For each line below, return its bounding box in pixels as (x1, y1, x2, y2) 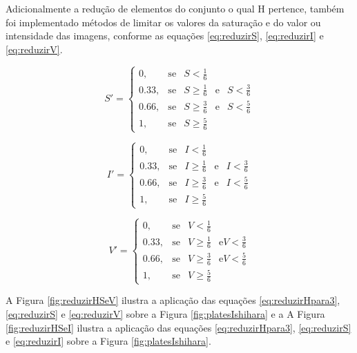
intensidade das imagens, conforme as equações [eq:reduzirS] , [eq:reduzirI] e (6, 28, 324, 43)
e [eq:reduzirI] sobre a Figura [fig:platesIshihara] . (6, 334, 211, 348)
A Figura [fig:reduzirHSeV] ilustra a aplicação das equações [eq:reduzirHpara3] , (6, 293, 340, 307)
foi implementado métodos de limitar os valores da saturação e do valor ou (6, 15, 321, 29)
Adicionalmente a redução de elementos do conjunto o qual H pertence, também (6, 1, 345, 15)
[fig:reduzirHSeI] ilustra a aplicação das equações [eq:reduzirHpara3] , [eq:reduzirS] (6, 320, 351, 334)
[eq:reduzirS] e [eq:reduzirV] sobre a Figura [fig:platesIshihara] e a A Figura (6, 306, 325, 321)
